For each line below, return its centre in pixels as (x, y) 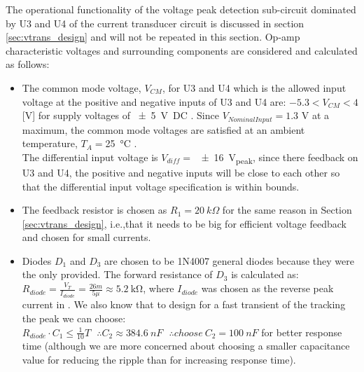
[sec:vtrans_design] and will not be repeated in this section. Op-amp (153, 37)
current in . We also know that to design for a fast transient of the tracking (184, 304)
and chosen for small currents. (86, 237)
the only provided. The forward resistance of (117, 274)
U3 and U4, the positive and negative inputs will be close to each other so (181, 172)
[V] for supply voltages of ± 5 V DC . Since (120, 115)
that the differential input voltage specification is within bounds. (161, 186)
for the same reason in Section (287, 210)
